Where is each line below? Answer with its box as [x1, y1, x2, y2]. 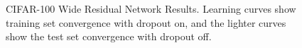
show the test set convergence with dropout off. [6, 29, 212, 44]
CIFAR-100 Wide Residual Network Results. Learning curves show [6, 1, 296, 16]
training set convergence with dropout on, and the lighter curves [6, 15, 286, 30]
